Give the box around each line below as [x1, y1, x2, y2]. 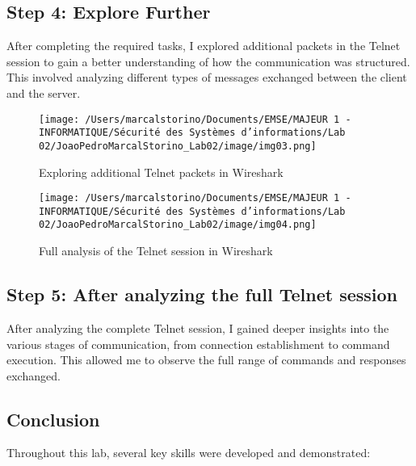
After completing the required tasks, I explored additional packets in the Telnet [6, 37, 401, 54]
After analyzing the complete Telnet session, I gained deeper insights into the [6, 319, 389, 336]
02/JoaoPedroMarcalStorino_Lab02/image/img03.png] [39, 140, 317, 152]
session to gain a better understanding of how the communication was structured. [6, 52, 410, 69]
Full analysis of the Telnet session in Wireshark [39, 242, 273, 259]
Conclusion [6, 406, 100, 431]
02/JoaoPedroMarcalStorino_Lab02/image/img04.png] [39, 219, 317, 231]
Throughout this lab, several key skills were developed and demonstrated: [6, 444, 371, 461]
